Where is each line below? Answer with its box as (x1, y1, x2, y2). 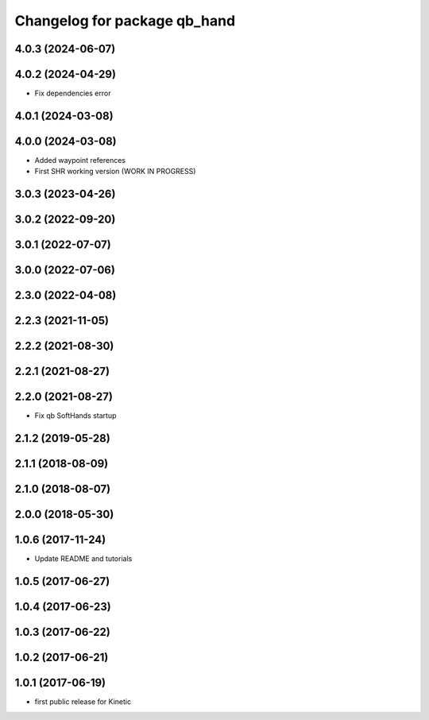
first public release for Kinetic (34, 697, 131, 706)
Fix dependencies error (34, 88, 111, 99)
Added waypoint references (34, 156, 126, 165)
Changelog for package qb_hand (14, 12, 236, 29)
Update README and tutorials (34, 554, 133, 563)
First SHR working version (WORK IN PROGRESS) (34, 167, 196, 176)
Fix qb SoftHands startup (34, 411, 117, 420)
